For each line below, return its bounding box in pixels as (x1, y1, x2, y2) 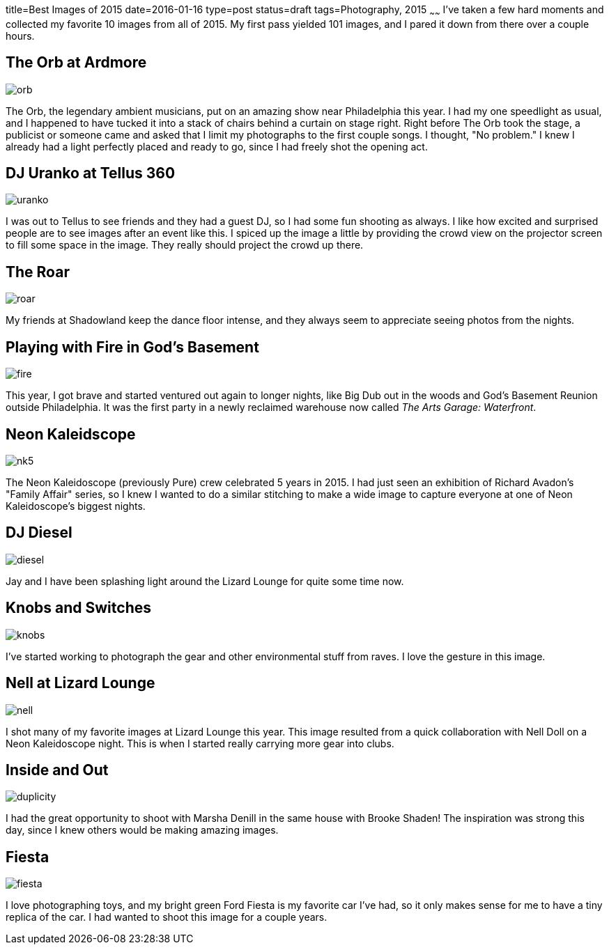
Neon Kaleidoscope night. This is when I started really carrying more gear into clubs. (6, 737, 394, 749)
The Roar (6, 263, 70, 281)
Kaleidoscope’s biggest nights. (6, 500, 146, 513)
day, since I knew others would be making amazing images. (6, 824, 279, 836)
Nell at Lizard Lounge (6, 674, 155, 692)
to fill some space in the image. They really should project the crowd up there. (6, 239, 364, 251)
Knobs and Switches (6, 599, 151, 617)
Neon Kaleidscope (6, 425, 136, 443)
